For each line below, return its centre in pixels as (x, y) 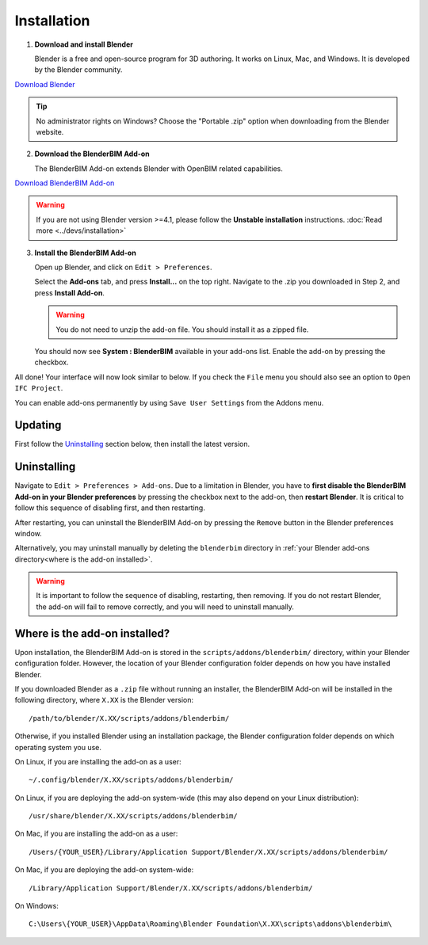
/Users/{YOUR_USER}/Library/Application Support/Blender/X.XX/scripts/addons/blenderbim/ (208, 852)
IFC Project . (39, 388)
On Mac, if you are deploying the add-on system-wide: (104, 870)
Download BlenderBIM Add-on (65, 183)
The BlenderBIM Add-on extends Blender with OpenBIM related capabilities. (159, 168)
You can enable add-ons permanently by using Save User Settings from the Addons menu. (169, 402)
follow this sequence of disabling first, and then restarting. (110, 508)
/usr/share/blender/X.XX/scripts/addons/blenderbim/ (133, 816)
